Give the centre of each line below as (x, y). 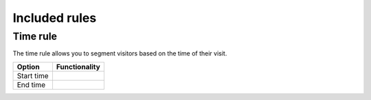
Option (29, 66)
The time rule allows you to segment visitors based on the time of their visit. (120, 53)
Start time (33, 75)
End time (31, 84)
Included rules (55, 18)
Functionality (78, 66)
